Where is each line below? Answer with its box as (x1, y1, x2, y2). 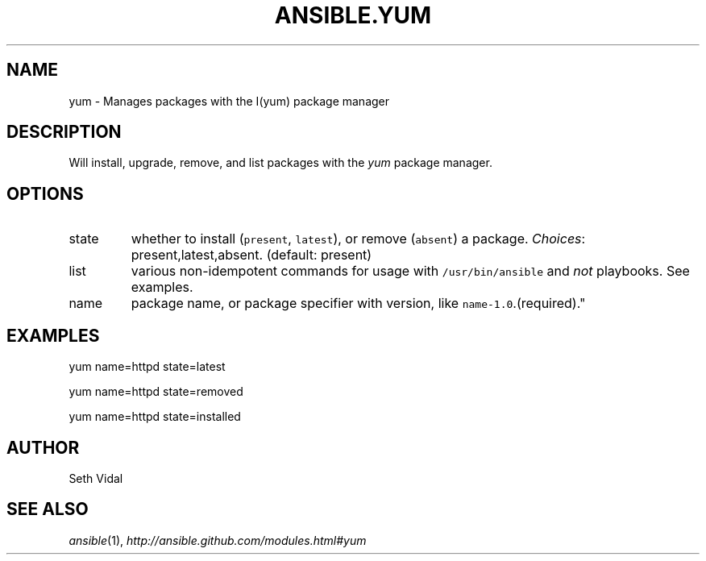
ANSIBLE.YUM (274, 2, 432, 29)
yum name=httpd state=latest (69, 359, 226, 374)
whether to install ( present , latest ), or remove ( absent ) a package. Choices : (131, 231, 586, 247)
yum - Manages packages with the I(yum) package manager (69, 93, 390, 108)
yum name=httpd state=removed (69, 384, 243, 399)
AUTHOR (6, 437, 80, 458)
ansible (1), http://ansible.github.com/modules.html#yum (69, 533, 367, 547)
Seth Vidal (69, 471, 123, 485)
